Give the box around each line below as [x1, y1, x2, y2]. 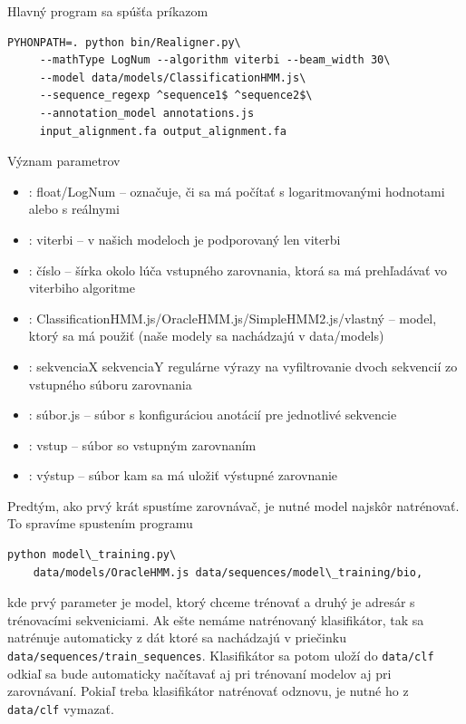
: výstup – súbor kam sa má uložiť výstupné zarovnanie [28, 466, 338, 485]
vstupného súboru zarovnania [28, 374, 192, 393]
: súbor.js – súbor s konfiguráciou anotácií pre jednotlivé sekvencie [28, 405, 397, 424]
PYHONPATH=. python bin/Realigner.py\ [7, 35, 241, 49]
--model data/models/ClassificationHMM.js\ [39, 71, 306, 84]
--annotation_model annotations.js [39, 106, 255, 120]
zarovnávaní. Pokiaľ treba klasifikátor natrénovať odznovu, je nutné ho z [7, 681, 409, 700]
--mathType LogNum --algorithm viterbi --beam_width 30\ [39, 53, 391, 67]
